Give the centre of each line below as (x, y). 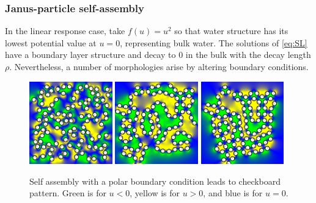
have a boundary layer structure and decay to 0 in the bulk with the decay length (158, 55)
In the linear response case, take (65, 31)
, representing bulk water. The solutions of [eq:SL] (214, 42)
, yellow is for (155, 193)
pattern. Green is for (68, 193)
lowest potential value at (51, 42)
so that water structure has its (231, 31)
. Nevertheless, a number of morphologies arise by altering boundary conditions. (159, 66)
